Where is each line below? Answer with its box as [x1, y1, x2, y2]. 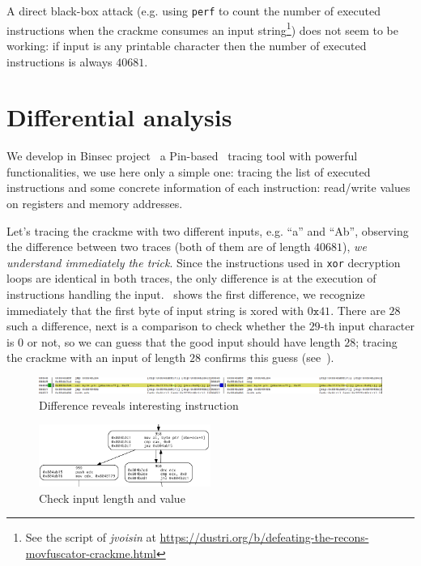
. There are [330, 301, 385, 318]
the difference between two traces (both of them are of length [6, 238, 311, 255]
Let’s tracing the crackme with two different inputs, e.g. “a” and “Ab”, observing [6, 222, 409, 239]
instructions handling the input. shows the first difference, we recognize [6, 286, 365, 303]
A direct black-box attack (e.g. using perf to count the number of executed [6, 2, 381, 19]
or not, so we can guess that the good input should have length [27, 333, 341, 350]
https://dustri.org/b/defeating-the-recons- [159, 529, 369, 546]
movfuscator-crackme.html [25, 545, 156, 562]
